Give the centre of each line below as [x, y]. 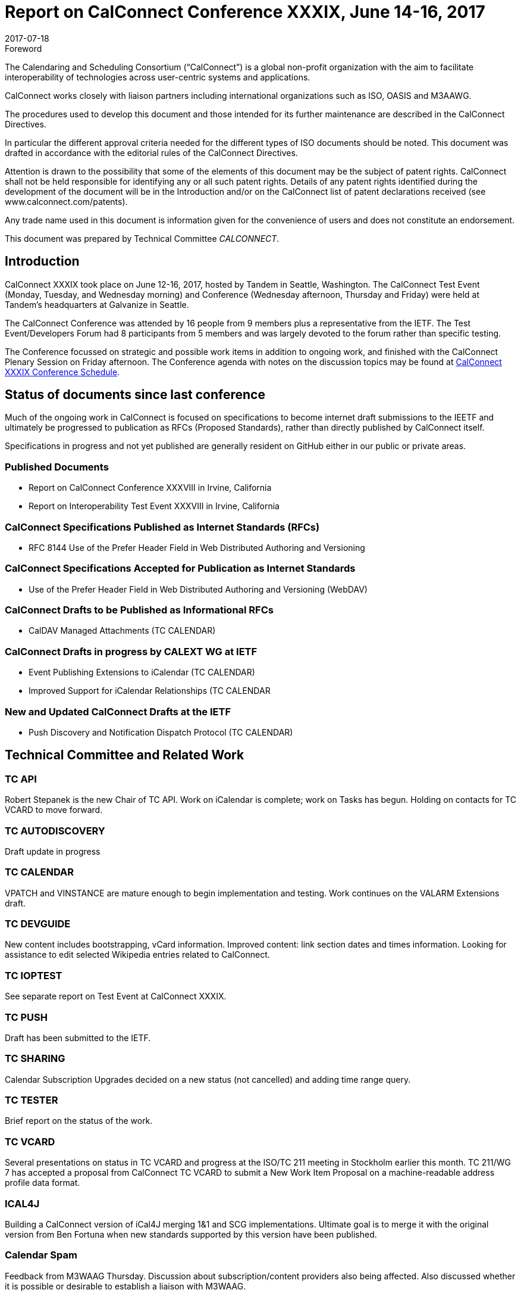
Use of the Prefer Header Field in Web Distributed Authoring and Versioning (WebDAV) [198, 589]
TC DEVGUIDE [38, 924]
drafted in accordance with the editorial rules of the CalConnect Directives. [151, 152]
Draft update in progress [53, 851]
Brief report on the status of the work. [79, 1121]
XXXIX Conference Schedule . [62, 372]
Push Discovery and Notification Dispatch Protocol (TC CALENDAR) [161, 732]
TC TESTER [32, 1100]
